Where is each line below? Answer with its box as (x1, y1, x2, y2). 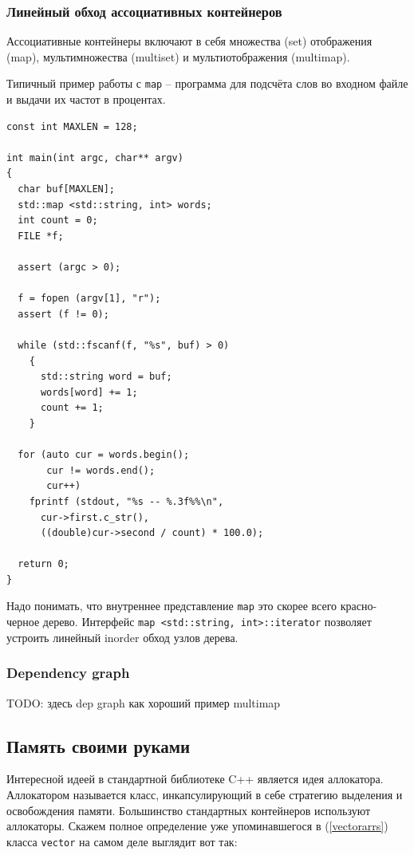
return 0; (18, 558, 69, 570)
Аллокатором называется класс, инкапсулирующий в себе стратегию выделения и (6, 786, 403, 802)
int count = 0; (18, 215, 98, 227)
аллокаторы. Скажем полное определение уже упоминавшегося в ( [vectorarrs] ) (6, 818, 388, 834)
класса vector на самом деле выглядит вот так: (6, 833, 238, 849)
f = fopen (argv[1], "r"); (18, 293, 161, 305)
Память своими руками (6, 733, 191, 758)
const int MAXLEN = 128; (6, 120, 138, 132)
